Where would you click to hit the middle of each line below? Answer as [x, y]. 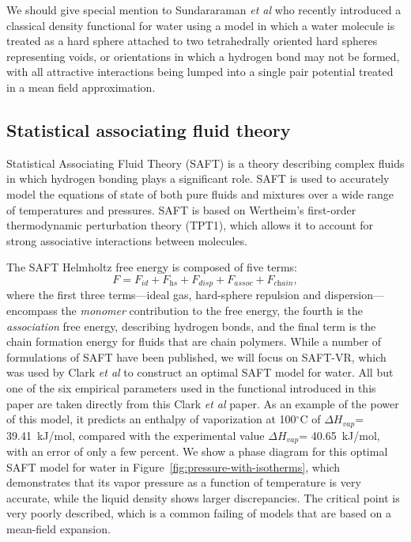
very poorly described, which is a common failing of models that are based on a [199, 513]
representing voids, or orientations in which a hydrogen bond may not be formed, [203, 56]
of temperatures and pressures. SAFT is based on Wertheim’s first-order [181, 209]
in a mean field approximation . [81, 87]
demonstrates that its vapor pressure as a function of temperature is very [184, 482]
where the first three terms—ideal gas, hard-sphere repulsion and [164, 295]
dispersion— [354, 295]
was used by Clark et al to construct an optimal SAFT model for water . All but [200, 372]
